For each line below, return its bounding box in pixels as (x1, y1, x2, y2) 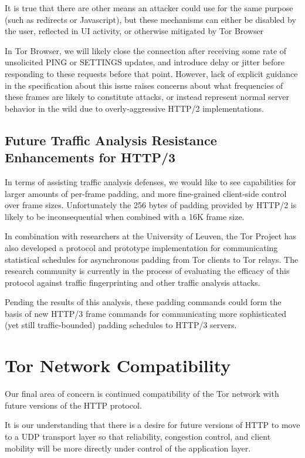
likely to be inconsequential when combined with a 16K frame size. (5, 210, 245, 222)
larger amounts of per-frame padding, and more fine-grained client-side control (5, 187, 287, 199)
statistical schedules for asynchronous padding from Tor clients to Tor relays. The (5, 253, 299, 265)
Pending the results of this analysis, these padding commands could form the (5, 296, 282, 308)
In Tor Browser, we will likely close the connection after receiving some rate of (5, 44, 287, 56)
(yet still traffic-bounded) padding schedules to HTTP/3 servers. (5, 319, 237, 331)
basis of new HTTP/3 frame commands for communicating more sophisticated (5, 307, 287, 319)
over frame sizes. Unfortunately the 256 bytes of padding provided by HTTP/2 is (5, 199, 297, 211)
